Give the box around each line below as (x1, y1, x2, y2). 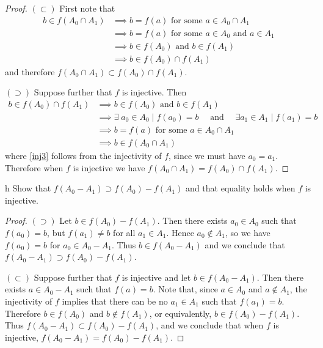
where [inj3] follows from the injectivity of (5, 149, 162, 162)
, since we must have (169, 149, 245, 162)
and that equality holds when (186, 182, 296, 194)
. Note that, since (153, 283, 218, 295)
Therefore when (5, 161, 64, 174)
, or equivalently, (149, 306, 212, 319)
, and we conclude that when (156, 319, 264, 331)
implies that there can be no (62, 294, 168, 307)
